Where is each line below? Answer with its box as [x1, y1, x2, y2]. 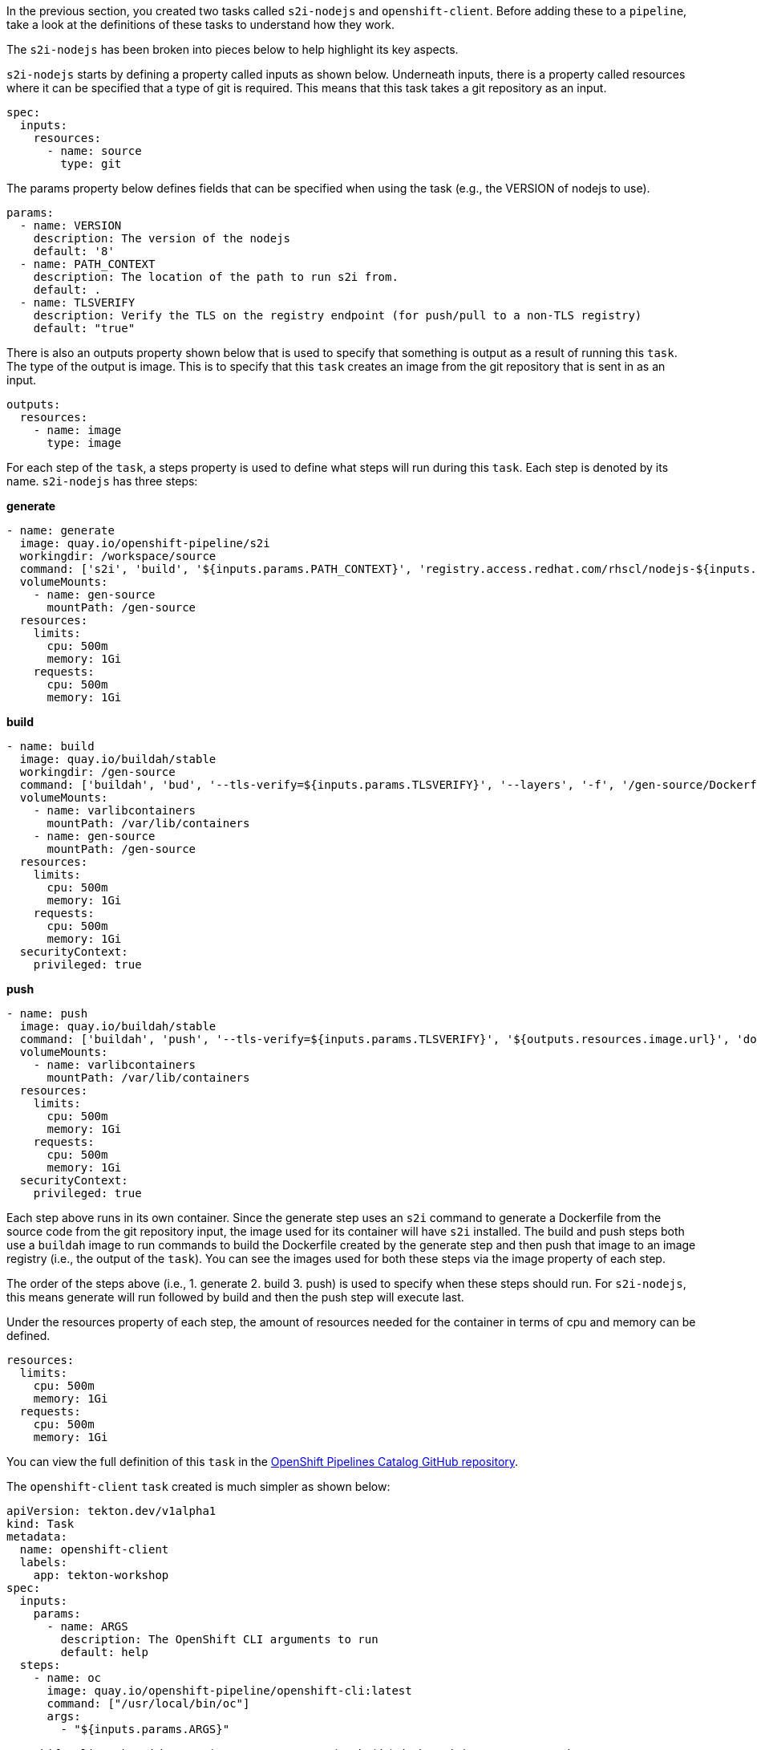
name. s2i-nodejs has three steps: [6, 474, 198, 488]
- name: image [33, 424, 122, 436]
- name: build [6, 740, 95, 753]
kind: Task [6, 1517, 75, 1530]
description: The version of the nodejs [33, 232, 291, 245]
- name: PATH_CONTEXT [19, 258, 156, 270]
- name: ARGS [47, 1620, 128, 1633]
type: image [47, 436, 122, 449]
